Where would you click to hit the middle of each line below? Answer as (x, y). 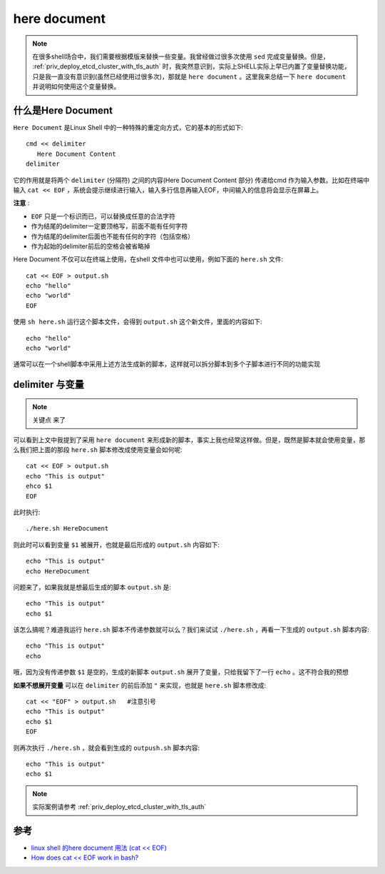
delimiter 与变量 (49, 385)
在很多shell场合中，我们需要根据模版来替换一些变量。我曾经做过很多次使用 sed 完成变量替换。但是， (181, 56)
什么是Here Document (63, 110)
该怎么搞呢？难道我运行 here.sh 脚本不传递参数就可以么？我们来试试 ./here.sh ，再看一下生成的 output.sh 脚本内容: (191, 630)
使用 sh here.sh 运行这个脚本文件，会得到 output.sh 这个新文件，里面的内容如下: (138, 322)
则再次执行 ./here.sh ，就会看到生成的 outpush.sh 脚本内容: (106, 748)
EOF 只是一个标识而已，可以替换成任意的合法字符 (103, 216)
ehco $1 (39, 486)
